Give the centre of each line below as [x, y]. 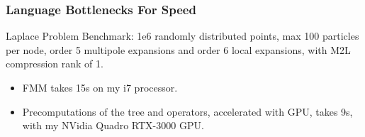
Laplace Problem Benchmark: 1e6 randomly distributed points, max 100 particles [182, 36]
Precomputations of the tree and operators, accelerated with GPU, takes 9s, [187, 111]
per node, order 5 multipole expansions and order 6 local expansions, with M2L [178, 49]
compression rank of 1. [55, 64]
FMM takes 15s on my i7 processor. [100, 87]
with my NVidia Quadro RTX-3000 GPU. [113, 125]
